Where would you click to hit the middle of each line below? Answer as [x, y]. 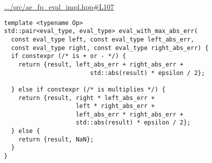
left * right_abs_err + [115, 106]
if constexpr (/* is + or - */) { [69, 56]
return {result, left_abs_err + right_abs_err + [101, 64]
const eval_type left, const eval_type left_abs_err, [103, 39]
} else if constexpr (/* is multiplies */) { [88, 89]
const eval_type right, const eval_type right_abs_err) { [110, 48]
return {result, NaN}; [56, 139]
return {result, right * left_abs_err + [86, 98]
